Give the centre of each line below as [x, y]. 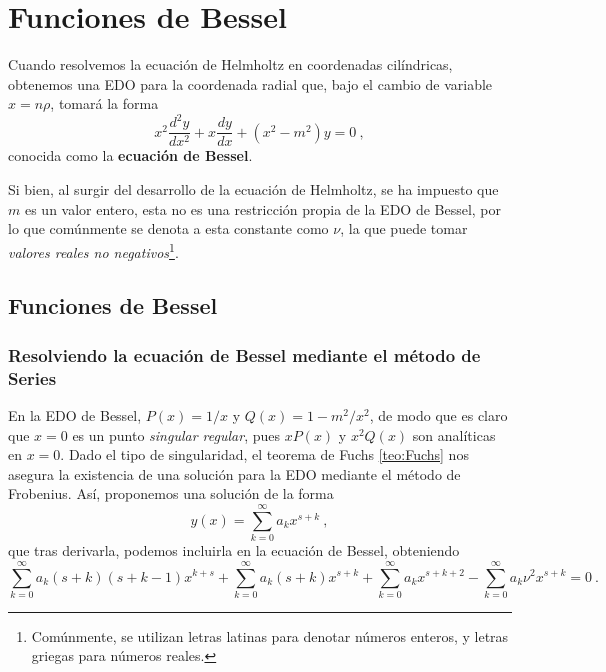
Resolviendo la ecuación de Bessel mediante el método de [244, 354]
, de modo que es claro [438, 415]
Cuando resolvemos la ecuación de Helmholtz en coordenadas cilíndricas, [230, 64]
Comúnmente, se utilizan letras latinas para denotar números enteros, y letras [270, 635]
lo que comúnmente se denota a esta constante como [168, 228]
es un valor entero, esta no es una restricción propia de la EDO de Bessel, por [263, 208]
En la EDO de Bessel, [75, 415]
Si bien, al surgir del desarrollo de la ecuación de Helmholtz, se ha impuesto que [253, 189]
